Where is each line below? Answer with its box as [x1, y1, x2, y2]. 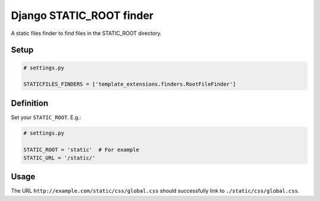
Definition [11, 98, 49, 108]
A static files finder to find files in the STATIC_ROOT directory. [11, 30, 162, 37]
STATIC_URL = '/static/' [23, 154, 96, 161]
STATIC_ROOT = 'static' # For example [23, 146, 139, 153]
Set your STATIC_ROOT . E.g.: [11, 113, 81, 121]
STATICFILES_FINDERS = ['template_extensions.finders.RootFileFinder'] [23, 81, 236, 88]
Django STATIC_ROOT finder [11, 9, 154, 22]
